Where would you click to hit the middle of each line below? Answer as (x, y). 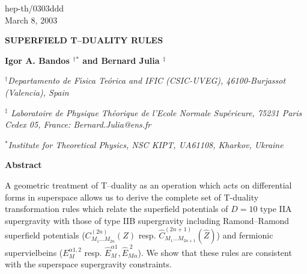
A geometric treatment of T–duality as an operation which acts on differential (148, 185)
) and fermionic (245, 235)
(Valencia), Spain (37, 92)
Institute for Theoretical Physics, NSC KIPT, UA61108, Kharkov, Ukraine (146, 144)
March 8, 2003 (31, 20)
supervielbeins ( (34, 252)
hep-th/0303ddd (35, 8)
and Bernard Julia (121, 60)
